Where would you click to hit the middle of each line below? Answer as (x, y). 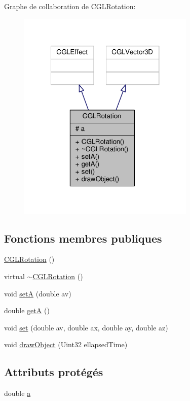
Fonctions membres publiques (83, 238)
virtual (14, 276)
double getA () (27, 310)
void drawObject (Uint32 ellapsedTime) (66, 344)
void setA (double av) (38, 293)
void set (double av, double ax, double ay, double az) (86, 327)
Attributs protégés (54, 372)
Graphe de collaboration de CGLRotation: (70, 6)
